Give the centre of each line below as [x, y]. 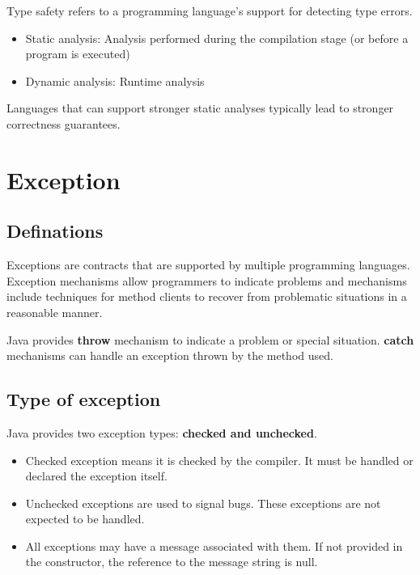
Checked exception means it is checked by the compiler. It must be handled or [219, 460]
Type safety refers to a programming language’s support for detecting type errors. [210, 11]
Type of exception [84, 399]
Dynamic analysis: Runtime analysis [115, 80]
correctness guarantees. [64, 123]
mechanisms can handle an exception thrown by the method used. [170, 355]
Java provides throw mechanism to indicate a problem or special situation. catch [210, 339]
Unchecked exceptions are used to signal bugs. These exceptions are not [203, 503]
